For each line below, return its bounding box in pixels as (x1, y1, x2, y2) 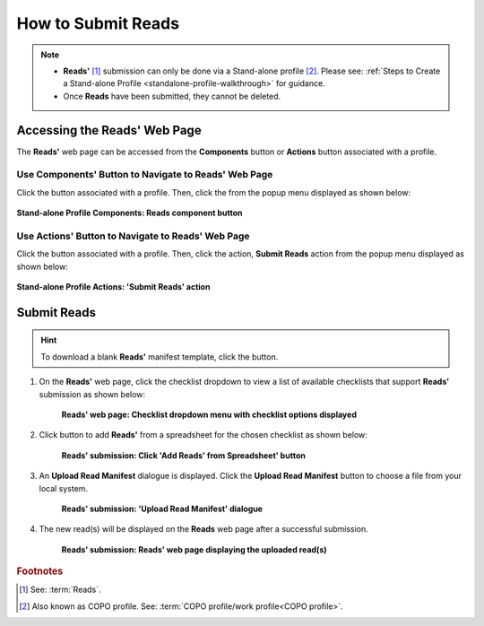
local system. (39, 483, 89, 493)
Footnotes (16, 565, 64, 578)
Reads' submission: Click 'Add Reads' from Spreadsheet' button (61, 449, 307, 461)
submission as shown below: (39, 388, 146, 399)
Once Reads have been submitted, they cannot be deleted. (63, 91, 281, 101)
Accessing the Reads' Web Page (16, 122, 202, 138)
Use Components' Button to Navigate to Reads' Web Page (16, 169, 273, 181)
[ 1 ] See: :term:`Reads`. (19, 584, 102, 596)
